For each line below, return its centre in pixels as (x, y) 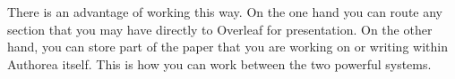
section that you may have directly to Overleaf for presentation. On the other (220, 29)
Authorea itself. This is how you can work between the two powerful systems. (219, 63)
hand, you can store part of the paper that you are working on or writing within (227, 47)
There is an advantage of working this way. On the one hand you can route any (225, 12)
